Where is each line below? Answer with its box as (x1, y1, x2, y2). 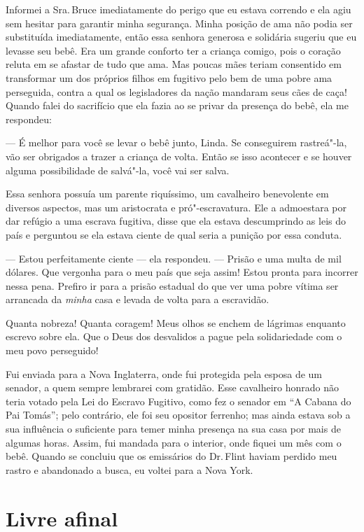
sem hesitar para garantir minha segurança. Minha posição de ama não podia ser (6, 15, 353, 30)
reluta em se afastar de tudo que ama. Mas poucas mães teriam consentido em (6, 57, 342, 71)
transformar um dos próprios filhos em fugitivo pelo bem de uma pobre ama (6, 70, 332, 85)
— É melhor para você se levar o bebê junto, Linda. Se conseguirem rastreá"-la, (6, 135, 347, 150)
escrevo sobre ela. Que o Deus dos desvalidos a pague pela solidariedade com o (6, 329, 342, 344)
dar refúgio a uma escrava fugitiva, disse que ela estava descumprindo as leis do (6, 213, 346, 228)
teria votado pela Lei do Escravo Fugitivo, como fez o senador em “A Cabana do (6, 393, 351, 408)
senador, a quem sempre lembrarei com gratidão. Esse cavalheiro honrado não (6, 380, 339, 395)
